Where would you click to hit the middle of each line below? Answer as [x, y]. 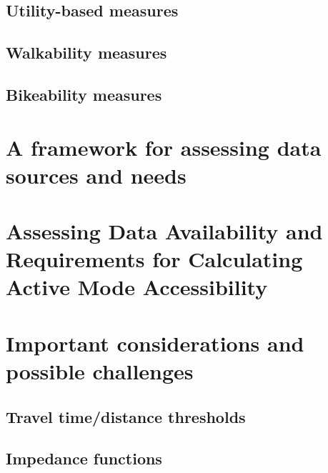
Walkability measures [86, 53]
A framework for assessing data [164, 147]
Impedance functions [84, 458]
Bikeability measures [84, 94]
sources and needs [96, 175]
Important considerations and [155, 343]
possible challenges [100, 371]
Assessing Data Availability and [164, 231]
